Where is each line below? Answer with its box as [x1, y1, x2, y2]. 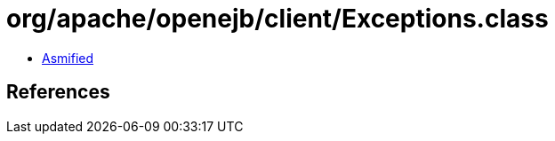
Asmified [42, 50, 94, 66]
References [6, 81, 110, 104]
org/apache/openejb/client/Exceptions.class [6, 4, 549, 34]
